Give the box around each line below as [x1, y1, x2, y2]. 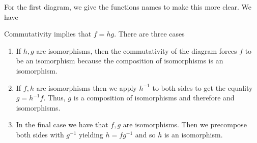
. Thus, [43, 92, 66, 103]
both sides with [16, 129, 64, 139]
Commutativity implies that [4, 28, 92, 39]
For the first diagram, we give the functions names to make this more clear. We [4, 2, 251, 12]
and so [135, 129, 156, 139]
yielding [79, 129, 103, 139]
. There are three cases [114, 28, 185, 39]
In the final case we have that [16, 119, 108, 130]
